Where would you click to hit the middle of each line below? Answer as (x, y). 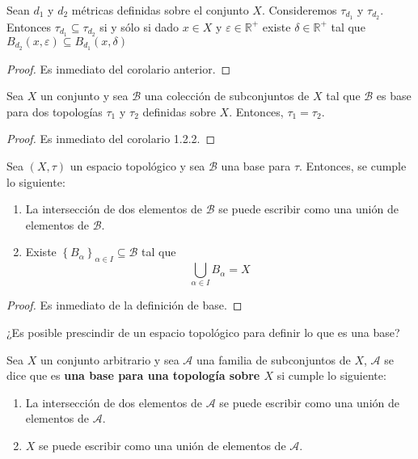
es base (394, 96)
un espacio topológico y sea (137, 165)
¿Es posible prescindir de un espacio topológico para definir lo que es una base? (203, 333)
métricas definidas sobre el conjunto (160, 10)
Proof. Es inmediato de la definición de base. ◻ (125, 305)
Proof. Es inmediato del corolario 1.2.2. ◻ (111, 139)
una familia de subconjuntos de (273, 359)
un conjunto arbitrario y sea (110, 359)
